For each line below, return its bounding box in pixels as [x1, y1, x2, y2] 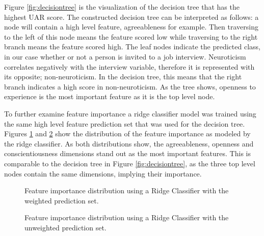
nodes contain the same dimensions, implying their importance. [4, 168, 202, 179]
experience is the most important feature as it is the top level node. [4, 91, 215, 102]
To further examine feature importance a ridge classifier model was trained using [4, 108, 256, 119]
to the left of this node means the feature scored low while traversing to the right [4, 31, 258, 42]
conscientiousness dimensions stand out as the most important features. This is [4, 148, 251, 159]
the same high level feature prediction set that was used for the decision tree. [4, 118, 245, 129]
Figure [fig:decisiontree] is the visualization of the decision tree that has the [4, 2, 240, 12]
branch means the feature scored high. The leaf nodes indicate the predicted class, [4, 41, 260, 52]
